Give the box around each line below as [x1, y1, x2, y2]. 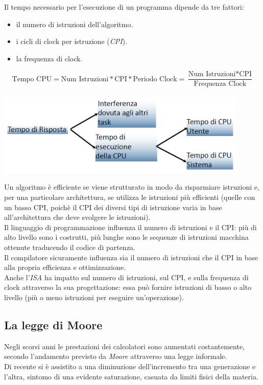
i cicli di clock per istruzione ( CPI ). [16, 36, 127, 47]
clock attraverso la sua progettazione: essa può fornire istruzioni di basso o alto [4, 282, 252, 292]
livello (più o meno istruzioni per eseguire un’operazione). [4, 291, 184, 302]
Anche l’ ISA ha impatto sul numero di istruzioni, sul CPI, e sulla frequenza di [4, 271, 249, 282]
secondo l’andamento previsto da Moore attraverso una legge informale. [4, 351, 227, 361]
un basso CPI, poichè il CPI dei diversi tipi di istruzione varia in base [4, 201, 222, 212]
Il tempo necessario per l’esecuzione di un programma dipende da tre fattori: [4, 2, 244, 12]
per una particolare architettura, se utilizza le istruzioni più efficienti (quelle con [4, 192, 255, 202]
